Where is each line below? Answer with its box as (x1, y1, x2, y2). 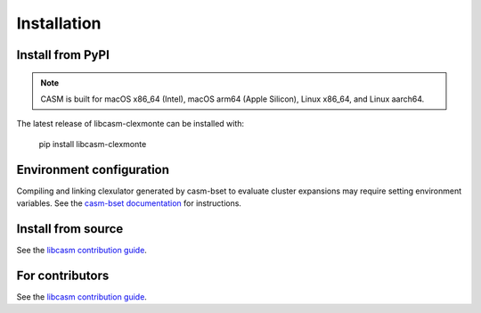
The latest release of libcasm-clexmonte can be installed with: (16, 119, 245, 129)
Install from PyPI (16, 47, 110, 62)
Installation (16, 13, 102, 33)
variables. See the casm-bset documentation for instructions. (16, 198, 242, 209)
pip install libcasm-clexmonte (38, 138, 147, 149)
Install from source (16, 221, 124, 236)
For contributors (16, 268, 110, 283)
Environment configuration (16, 161, 169, 177)
